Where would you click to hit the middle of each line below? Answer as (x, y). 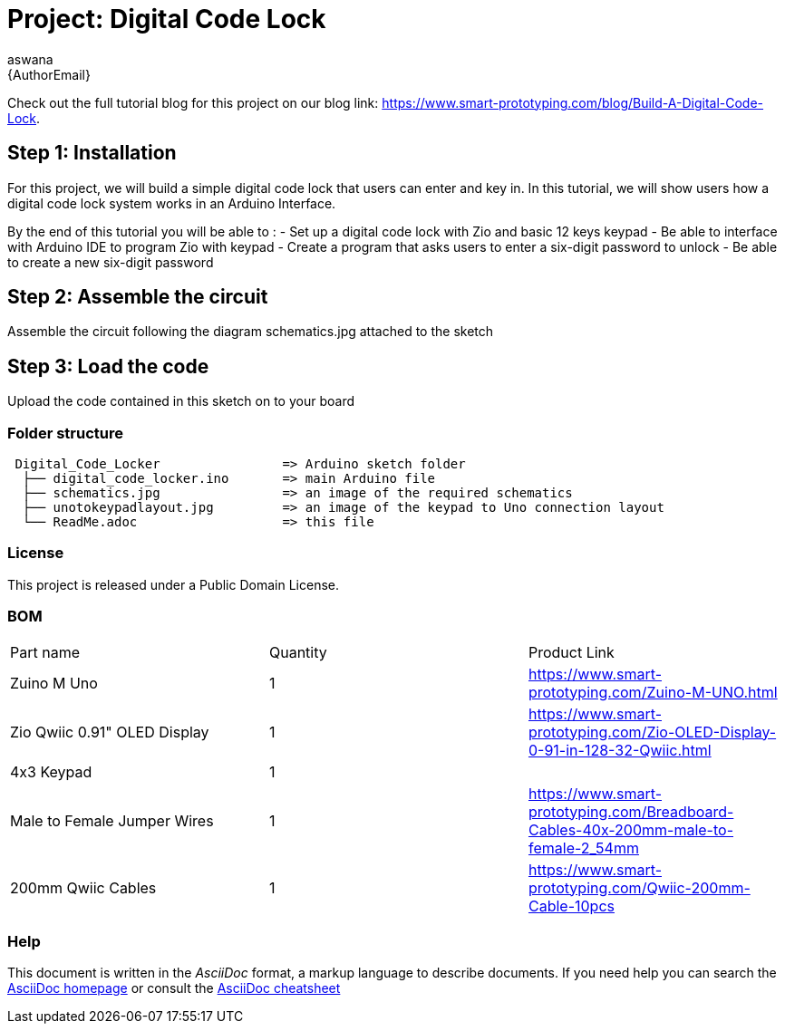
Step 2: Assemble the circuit (138, 297)
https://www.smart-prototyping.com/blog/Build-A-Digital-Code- (573, 102)
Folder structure (65, 433)
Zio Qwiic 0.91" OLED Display (110, 732)
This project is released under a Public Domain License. (173, 584)
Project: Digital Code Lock (167, 19)
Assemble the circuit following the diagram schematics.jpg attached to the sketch (251, 332)
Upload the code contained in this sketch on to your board (181, 401)
